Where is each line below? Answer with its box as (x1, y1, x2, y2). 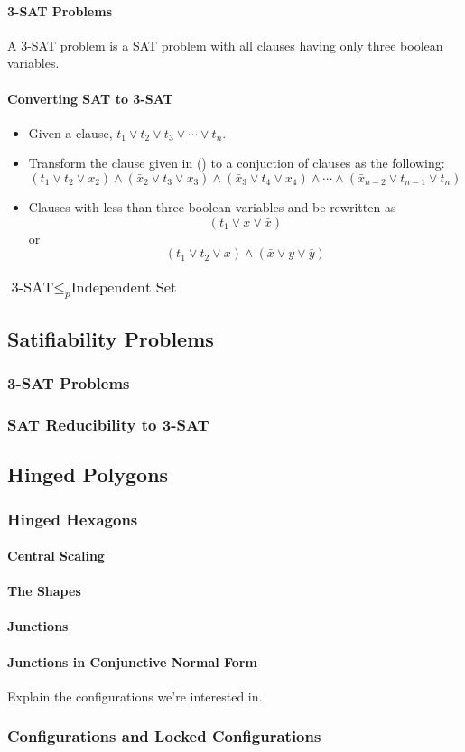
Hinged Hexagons (7, 507, 138, 530)
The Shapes (7, 581, 81, 600)
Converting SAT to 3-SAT (7, 88, 173, 107)
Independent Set (70, 281, 177, 296)
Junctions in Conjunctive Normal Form (7, 652, 257, 671)
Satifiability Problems (7, 324, 214, 352)
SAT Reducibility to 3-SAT (7, 413, 209, 435)
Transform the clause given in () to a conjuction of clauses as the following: (28, 153, 445, 172)
